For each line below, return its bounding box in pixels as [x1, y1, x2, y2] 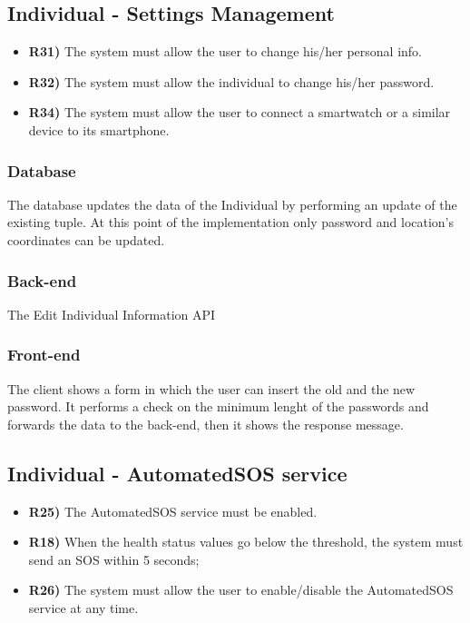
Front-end [7, 343, 81, 366]
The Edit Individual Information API [7, 304, 216, 323]
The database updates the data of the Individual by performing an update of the [7, 194, 457, 213]
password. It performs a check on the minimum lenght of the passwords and [7, 397, 429, 416]
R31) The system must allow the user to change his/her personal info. [28, 42, 423, 61]
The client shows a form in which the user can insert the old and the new [7, 379, 416, 398]
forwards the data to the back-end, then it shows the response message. [7, 414, 404, 433]
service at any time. [28, 598, 139, 617]
